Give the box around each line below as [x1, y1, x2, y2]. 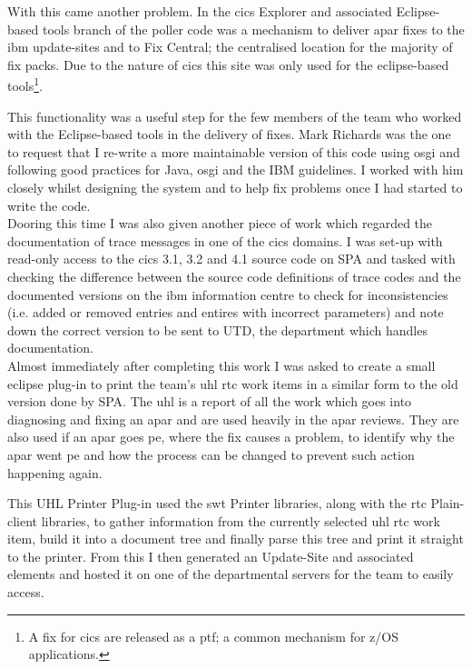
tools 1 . [7, 74, 43, 95]
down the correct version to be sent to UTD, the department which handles [7, 320, 428, 339]
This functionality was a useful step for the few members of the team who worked [7, 106, 462, 125]
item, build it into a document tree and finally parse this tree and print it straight [7, 529, 464, 548]
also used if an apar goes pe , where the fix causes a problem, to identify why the [7, 427, 455, 446]
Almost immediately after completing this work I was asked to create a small [7, 355, 436, 374]
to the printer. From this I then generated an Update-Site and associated [7, 546, 414, 565]
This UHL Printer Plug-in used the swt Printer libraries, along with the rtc [7, 494, 427, 513]
